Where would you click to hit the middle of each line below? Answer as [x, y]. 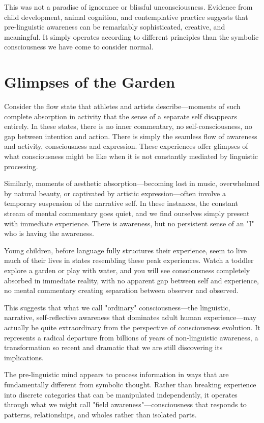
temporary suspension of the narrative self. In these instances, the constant [121, 203]
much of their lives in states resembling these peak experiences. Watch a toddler [129, 260]
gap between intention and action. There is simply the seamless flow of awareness [131, 136]
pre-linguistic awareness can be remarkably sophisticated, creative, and [115, 27]
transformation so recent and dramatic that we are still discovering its [113, 347]
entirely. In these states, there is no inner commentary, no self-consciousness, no [128, 126]
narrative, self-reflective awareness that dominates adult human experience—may [130, 317]
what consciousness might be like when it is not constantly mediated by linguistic [131, 156]
